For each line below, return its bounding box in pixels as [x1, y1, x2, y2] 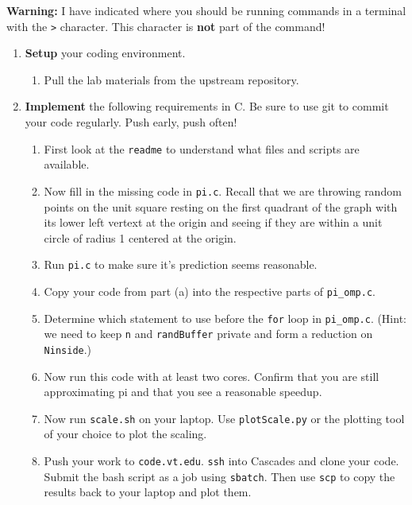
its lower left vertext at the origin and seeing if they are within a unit [44, 214, 383, 231]
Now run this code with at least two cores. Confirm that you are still [44, 367, 379, 384]
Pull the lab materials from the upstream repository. [44, 71, 299, 87]
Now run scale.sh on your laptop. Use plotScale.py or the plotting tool [44, 410, 405, 426]
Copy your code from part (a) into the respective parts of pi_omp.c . [44, 282, 375, 299]
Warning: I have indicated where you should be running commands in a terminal [6, 2, 406, 18]
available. [44, 156, 90, 173]
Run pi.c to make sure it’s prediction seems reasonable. [44, 256, 318, 273]
